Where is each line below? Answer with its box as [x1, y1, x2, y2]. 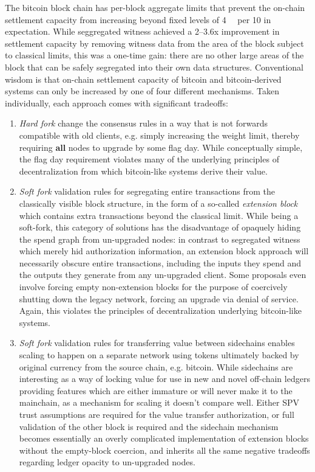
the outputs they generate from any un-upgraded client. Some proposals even [19, 268, 307, 281]
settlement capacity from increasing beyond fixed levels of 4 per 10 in [5, 13, 271, 26]
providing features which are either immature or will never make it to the [19, 384, 293, 397]
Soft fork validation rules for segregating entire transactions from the [19, 185, 276, 198]
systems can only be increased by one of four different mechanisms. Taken [5, 85, 280, 97]
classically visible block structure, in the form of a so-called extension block [19, 196, 298, 209]
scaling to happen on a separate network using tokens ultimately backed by [19, 349, 299, 361]
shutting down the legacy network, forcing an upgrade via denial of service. [19, 292, 299, 305]
